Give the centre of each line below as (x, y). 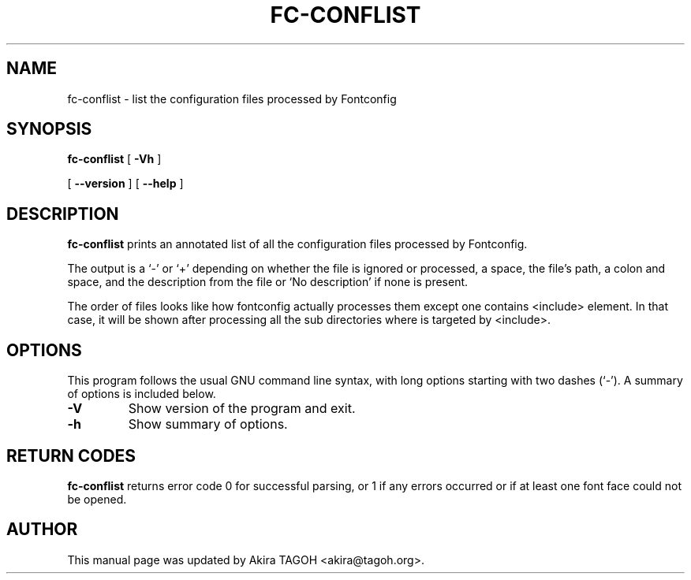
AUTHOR (42, 530)
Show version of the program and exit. (242, 409)
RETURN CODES (71, 455)
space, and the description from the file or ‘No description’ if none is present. (268, 282)
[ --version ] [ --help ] (125, 184)
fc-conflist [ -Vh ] (114, 159)
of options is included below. (142, 394)
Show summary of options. (208, 424)
